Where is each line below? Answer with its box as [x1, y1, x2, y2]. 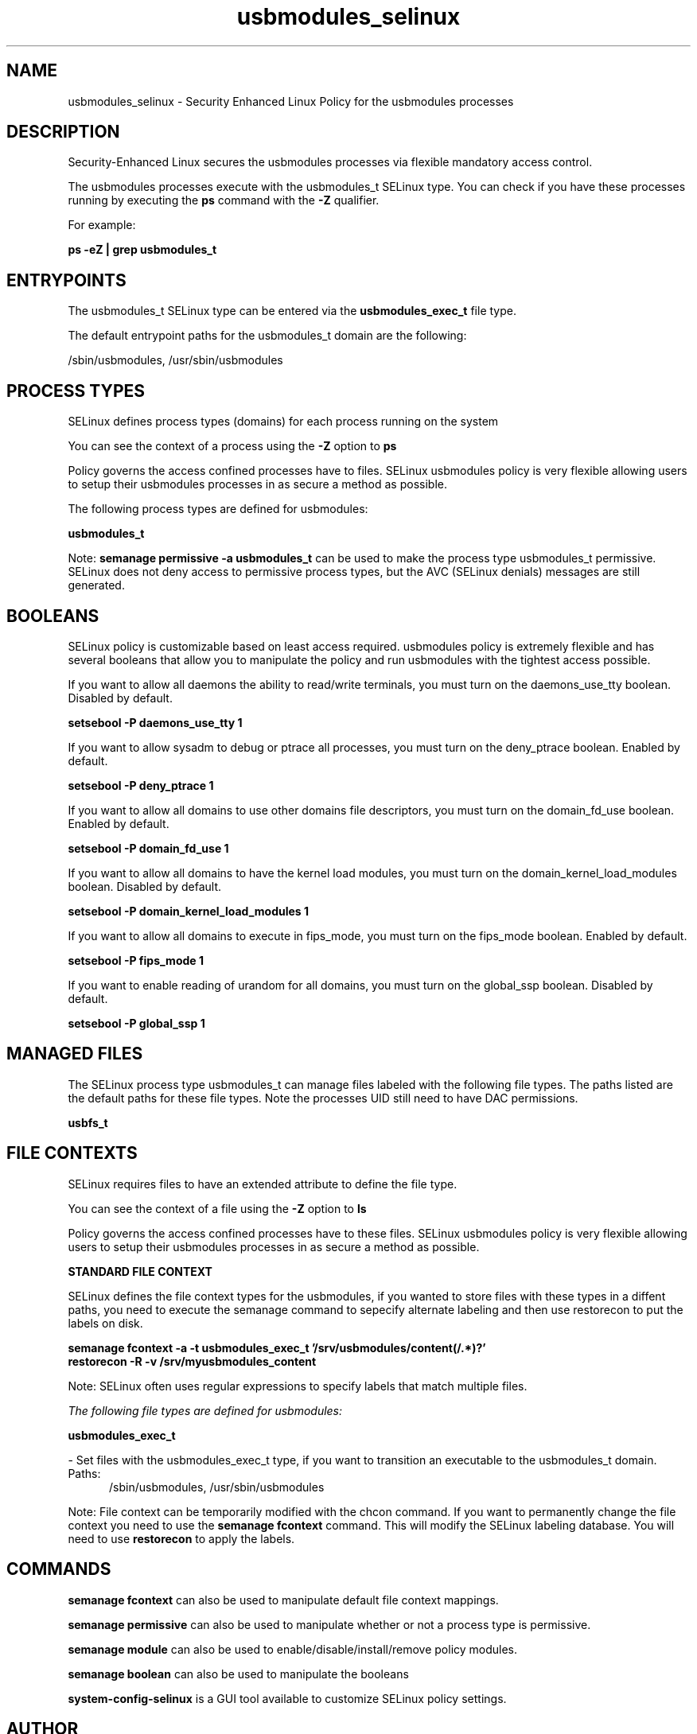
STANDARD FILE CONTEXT [68, 1264, 212, 1278]
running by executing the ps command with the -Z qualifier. [68, 193, 380, 208]
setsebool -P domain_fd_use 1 [68, 841, 229, 855]
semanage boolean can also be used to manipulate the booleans [68, 1666, 409, 1681]
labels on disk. [68, 1316, 143, 1330]
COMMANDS [6, 1559, 111, 1580]
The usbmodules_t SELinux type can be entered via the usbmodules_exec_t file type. [68, 304, 516, 318]
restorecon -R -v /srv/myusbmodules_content [68, 1354, 317, 1368]
